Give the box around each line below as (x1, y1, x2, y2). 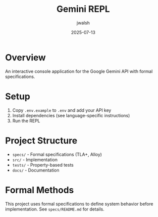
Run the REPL (12, 118, 41, 124)
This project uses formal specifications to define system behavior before (5, 201, 154, 207)
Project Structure (5, 135, 78, 146)
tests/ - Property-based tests (12, 162, 74, 168)
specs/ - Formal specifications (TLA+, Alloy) (12, 151, 103, 157)
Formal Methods (5, 184, 74, 196)
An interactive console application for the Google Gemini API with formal (5, 68, 153, 74)
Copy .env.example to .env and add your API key (12, 107, 111, 113)
